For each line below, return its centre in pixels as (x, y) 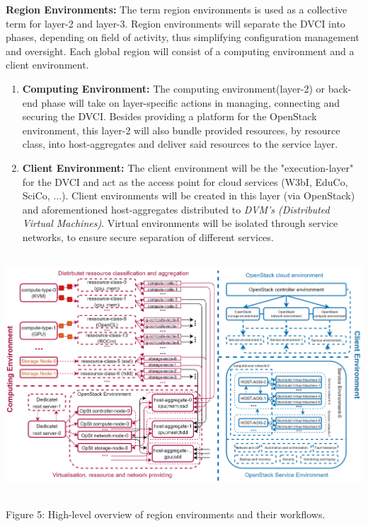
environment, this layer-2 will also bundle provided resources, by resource (181, 130)
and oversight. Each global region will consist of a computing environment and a (180, 51)
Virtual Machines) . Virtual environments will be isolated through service (180, 223)
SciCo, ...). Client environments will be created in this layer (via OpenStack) (189, 195)
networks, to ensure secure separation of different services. (148, 236)
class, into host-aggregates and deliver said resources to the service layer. (180, 144)
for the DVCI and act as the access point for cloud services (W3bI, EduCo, (185, 181)
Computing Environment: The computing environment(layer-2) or (174, 88)
